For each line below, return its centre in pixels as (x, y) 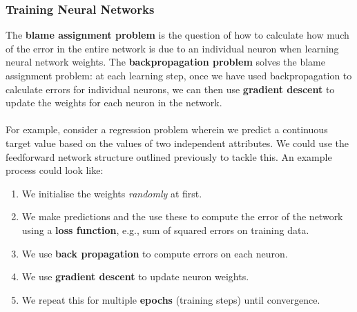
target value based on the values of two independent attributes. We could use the (177, 143)
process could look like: (55, 170)
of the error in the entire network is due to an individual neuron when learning (172, 48)
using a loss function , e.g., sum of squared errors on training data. (165, 230)
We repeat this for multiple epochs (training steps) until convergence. (171, 299)
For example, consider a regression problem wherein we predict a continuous (167, 129)
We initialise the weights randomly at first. (112, 193)
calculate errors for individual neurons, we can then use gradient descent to (170, 89)
